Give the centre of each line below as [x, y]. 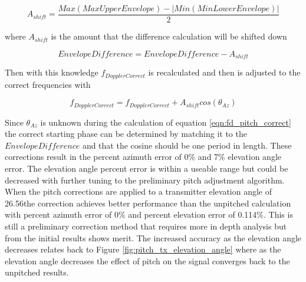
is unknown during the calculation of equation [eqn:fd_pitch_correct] [166, 122]
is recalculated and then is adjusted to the [224, 72]
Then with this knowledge [52, 72]
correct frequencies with [48, 84]
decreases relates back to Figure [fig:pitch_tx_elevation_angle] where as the [143, 249]
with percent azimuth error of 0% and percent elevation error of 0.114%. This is [149, 214]
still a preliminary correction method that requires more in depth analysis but [146, 226]
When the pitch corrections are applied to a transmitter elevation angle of [139, 191]
